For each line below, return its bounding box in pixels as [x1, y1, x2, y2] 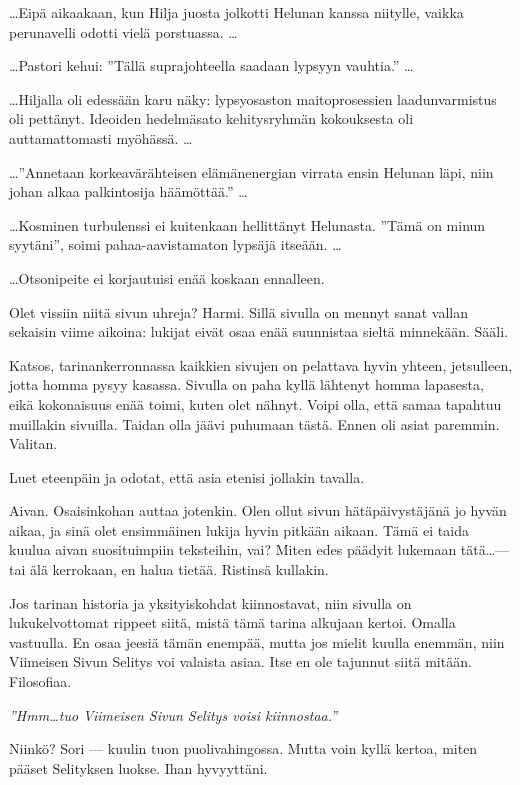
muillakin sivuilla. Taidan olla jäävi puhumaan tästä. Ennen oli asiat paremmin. [9, 413, 500, 434]
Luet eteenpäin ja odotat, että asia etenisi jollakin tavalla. [9, 466, 365, 487]
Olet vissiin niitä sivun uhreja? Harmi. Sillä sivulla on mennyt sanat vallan [9, 301, 469, 322]
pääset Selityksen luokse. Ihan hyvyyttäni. [9, 757, 268, 778]
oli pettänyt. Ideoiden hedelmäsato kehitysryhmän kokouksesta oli [9, 108, 414, 129]
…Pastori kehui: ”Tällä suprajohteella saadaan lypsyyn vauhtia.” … [9, 55, 414, 76]
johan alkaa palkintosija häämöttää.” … [9, 181, 248, 202]
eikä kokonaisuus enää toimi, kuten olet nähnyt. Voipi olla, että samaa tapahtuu [9, 393, 502, 414]
